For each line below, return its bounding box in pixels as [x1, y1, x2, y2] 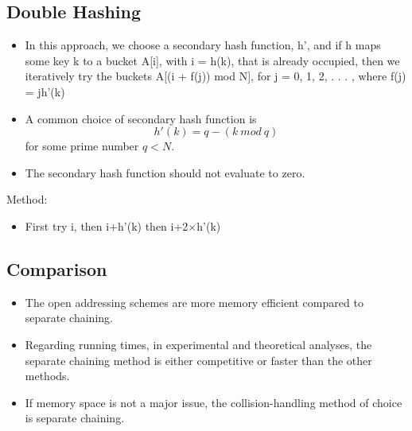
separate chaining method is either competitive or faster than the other [25, 351, 372, 368]
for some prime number [25, 138, 139, 154]
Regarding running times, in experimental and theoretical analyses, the [25, 336, 372, 352]
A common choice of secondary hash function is [25, 110, 257, 126]
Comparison [6, 256, 107, 281]
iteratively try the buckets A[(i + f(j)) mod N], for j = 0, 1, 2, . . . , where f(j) [25, 68, 406, 84]
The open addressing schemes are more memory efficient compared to [25, 293, 363, 310]
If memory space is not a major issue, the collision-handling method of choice [25, 394, 402, 410]
